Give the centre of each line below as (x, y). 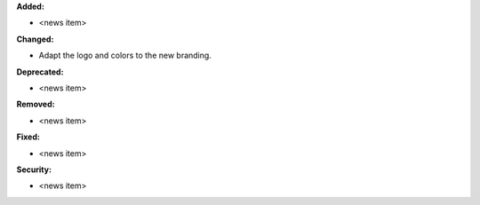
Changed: (35, 39)
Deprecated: (40, 72)
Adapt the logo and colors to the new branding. (125, 55)
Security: (34, 170)
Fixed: (28, 137)
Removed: (36, 104)
